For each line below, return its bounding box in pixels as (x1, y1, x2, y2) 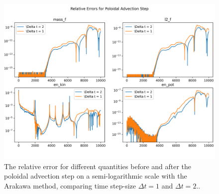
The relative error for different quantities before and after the (4, 161, 192, 171)
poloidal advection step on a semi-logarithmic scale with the (4, 171, 187, 181)
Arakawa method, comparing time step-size (4, 180, 136, 191)
